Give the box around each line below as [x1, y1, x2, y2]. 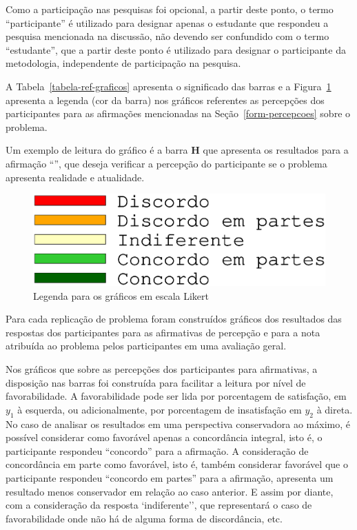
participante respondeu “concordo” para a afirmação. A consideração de [6, 443, 309, 458]
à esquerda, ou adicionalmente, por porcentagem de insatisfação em [17, 402, 302, 416]
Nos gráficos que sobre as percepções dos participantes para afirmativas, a [6, 361, 318, 376]
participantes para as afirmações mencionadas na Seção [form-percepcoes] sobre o [6, 106, 351, 121]
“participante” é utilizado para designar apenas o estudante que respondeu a [6, 15, 329, 30]
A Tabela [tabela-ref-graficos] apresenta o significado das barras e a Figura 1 [6, 79, 331, 93]
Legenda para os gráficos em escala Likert [33, 288, 210, 303]
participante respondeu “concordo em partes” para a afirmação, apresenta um [6, 470, 334, 485]
